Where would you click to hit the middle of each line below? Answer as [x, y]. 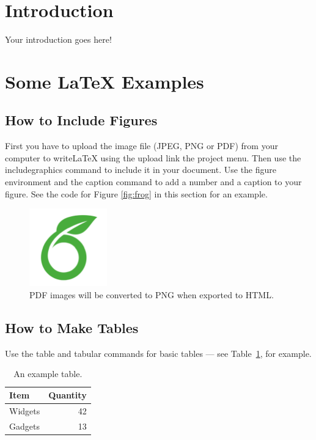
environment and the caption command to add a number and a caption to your [153, 182]
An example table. [48, 374]
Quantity [68, 395]
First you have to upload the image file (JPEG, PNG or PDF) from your [141, 146]
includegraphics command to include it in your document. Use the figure [141, 170]
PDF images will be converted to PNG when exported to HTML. [152, 295]
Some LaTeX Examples [105, 81]
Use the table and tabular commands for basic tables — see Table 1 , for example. [158, 353]
